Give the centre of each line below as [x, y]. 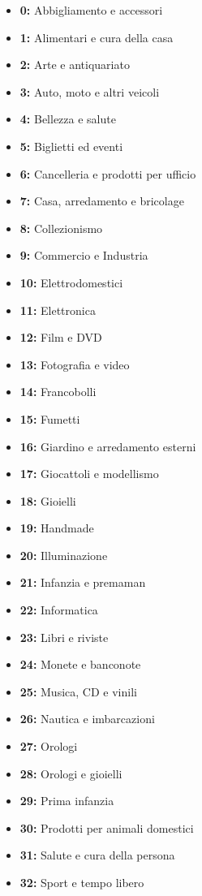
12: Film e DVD [61, 337]
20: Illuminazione [64, 555]
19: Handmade [57, 528]
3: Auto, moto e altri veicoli [90, 91]
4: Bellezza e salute [68, 119]
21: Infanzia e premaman [83, 582]
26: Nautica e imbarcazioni [87, 719]
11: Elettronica [58, 310]
